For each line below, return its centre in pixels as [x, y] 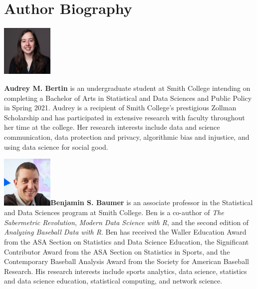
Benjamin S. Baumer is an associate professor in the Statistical [152, 202]
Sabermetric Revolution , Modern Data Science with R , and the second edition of [127, 222]
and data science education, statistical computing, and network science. [113, 281]
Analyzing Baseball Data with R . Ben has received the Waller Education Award [125, 232]
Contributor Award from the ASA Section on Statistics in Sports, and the [117, 251]
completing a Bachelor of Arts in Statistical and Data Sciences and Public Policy [128, 98]
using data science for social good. [56, 146]
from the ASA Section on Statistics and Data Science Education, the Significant [127, 241]
